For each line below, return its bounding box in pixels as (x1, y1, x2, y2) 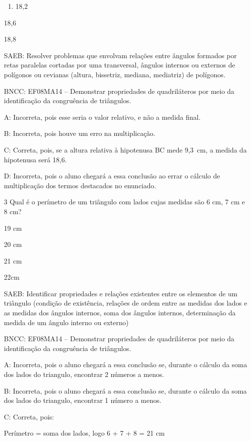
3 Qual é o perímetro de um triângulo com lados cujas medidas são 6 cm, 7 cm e (4, 197, 245, 207)
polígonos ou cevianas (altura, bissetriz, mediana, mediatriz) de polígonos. (4, 69, 226, 79)
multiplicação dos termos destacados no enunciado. (4, 180, 156, 190)
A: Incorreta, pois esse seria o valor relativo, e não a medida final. (4, 111, 201, 122)
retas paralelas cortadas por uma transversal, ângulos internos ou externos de (4, 60, 235, 70)
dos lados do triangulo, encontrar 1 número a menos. (4, 395, 162, 405)
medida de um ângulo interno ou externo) (4, 317, 129, 327)
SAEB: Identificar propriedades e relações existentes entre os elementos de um (4, 288, 238, 298)
